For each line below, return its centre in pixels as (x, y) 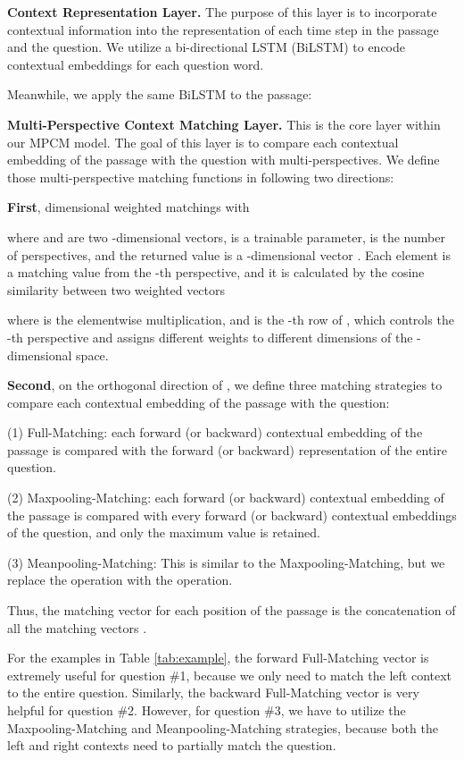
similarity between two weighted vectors (116, 289)
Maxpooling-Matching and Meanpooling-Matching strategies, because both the (223, 727)
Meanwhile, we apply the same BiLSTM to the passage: (160, 94)
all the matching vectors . (77, 627)
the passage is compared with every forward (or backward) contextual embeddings (232, 515)
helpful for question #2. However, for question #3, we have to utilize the (207, 710)
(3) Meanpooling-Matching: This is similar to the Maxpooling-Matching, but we (226, 562)
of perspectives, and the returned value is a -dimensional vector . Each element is (229, 254)
